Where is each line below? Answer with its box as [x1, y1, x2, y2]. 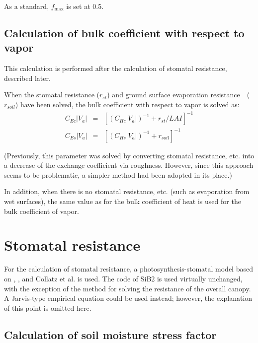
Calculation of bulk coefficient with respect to [4, 25, 245, 40]
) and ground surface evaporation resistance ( [107, 89, 250, 100]
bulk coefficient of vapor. [4, 206, 79, 216]
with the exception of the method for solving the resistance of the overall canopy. [4, 283, 251, 293]
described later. [4, 72, 51, 83]
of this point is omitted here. [4, 302, 91, 313]
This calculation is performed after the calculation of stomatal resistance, [4, 63, 227, 73]
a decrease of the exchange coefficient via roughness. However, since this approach [4, 160, 254, 170]
